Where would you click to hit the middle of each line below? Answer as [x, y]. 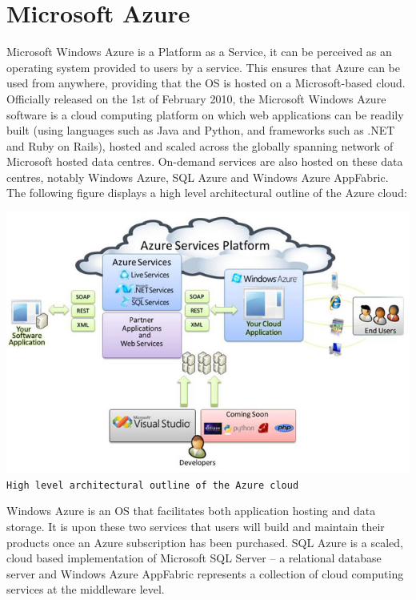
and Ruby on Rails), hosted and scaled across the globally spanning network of [200, 145]
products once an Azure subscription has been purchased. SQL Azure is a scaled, [205, 542]
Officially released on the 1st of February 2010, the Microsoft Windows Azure [196, 98]
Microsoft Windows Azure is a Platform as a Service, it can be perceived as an [199, 52]
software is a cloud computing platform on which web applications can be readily [205, 114]
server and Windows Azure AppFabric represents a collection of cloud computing [205, 573]
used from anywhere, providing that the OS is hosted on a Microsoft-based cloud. [206, 83]
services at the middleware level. [86, 589]
